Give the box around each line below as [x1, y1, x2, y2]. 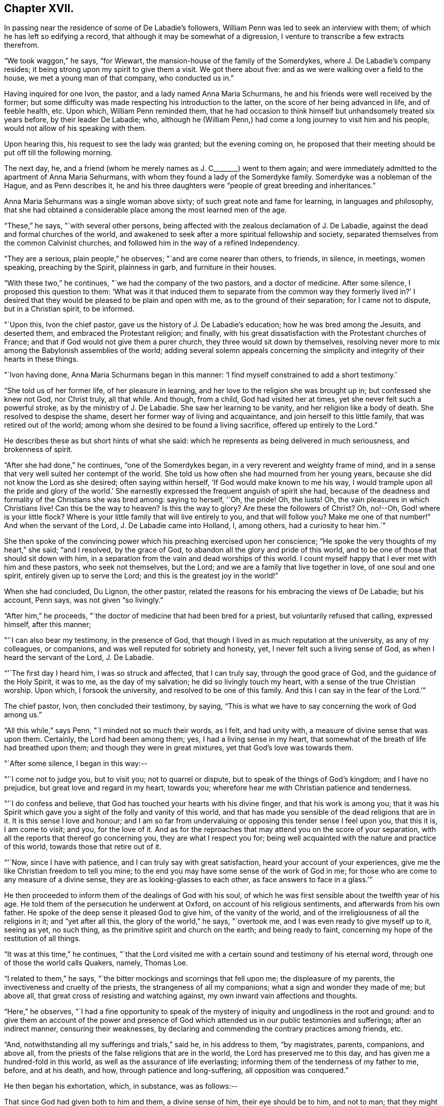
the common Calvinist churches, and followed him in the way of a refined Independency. [4, 238, 300, 248]
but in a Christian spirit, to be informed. [4, 304, 134, 314]
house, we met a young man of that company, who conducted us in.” [4, 74, 234, 83]
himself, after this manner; [4, 620, 91, 629]
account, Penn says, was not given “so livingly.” [4, 596, 163, 605]
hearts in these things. [4, 355, 79, 364]
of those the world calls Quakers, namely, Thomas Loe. [4, 958, 188, 967]
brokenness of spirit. [4, 445, 73, 454]
